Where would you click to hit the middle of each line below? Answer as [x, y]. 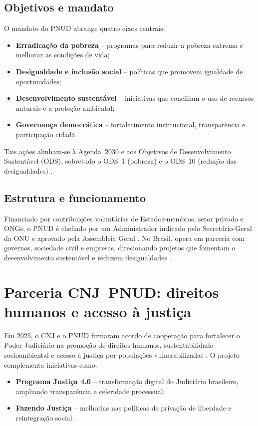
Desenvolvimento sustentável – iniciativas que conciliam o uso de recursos [135, 98]
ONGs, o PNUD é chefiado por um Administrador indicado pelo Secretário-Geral [128, 228]
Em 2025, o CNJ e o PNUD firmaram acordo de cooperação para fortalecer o [122, 335]
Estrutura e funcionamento [75, 197]
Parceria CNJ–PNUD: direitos [112, 292]
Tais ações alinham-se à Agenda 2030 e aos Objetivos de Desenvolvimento [118, 151]
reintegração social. [45, 417]
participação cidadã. [46, 134]
